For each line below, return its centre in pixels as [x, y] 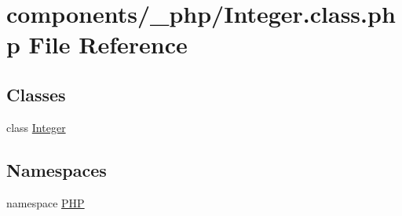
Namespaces [57, 169]
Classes [36, 94]
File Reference [108, 44]
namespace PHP [46, 202]
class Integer [36, 127]
